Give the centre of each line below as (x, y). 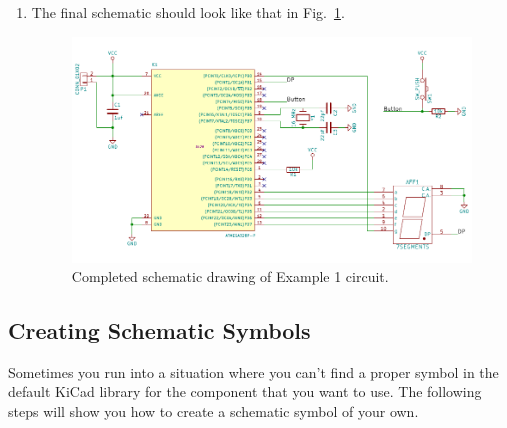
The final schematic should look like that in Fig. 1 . (188, 12)
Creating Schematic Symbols (159, 330)
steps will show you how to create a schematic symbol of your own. (213, 411)
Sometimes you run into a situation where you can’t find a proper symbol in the (253, 371)
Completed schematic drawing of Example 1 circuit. (230, 276)
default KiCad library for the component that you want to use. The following (245, 391)
